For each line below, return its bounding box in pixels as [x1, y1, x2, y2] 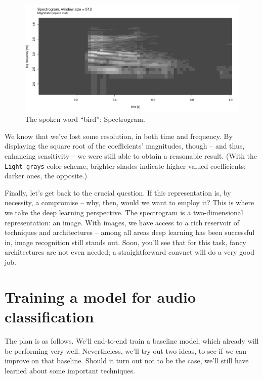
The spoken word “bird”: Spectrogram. [25, 114, 145, 124]
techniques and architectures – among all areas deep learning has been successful [5, 227, 255, 238]
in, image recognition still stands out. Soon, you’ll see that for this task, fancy [5, 236, 246, 247]
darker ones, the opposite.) [5, 170, 87, 181]
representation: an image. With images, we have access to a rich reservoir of [5, 217, 240, 227]
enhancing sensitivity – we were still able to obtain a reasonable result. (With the [5, 151, 257, 161]
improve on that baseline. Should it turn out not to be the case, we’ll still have [5, 355, 249, 366]
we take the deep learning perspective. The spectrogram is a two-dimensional [5, 207, 243, 218]
